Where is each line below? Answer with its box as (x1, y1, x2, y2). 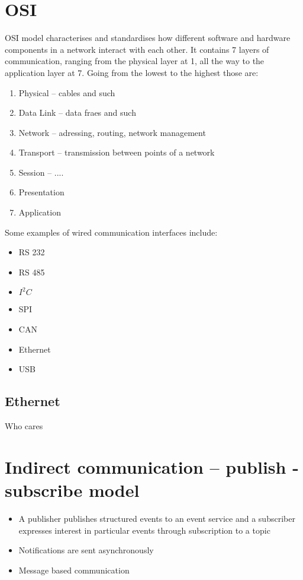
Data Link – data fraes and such (18, 106, 136, 119)
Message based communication (18, 563, 130, 576)
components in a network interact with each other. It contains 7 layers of (5, 43, 269, 55)
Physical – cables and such (18, 86, 115, 99)
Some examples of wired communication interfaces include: (5, 226, 218, 238)
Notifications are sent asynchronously (18, 544, 154, 556)
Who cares (5, 420, 43, 432)
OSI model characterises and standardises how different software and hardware (5, 31, 291, 44)
